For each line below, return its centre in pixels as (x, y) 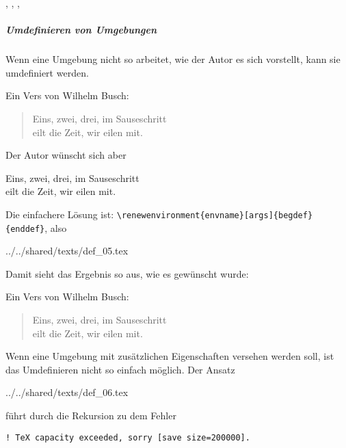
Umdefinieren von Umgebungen (81, 30)
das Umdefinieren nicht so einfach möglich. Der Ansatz (120, 369)
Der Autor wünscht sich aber (66, 155)
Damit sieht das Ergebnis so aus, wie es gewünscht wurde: (127, 273)
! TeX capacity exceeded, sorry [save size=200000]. (128, 437)
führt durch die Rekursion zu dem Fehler (91, 415)
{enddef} (25, 229)
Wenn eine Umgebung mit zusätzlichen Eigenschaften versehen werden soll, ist (170, 356)
